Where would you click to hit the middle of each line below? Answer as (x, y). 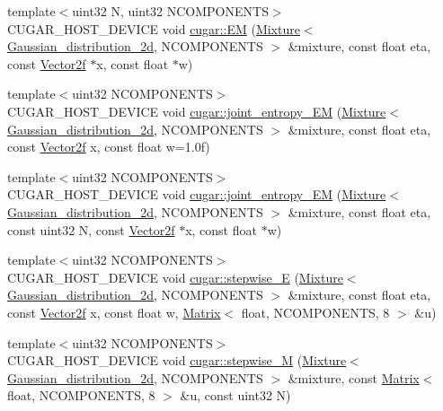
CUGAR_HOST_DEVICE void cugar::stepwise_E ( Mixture (175, 277)
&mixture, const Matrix (354, 377)
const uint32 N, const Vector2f (91, 229)
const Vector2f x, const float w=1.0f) (109, 147)
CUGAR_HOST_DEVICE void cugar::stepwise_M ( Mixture (177, 360)
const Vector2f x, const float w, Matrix (114, 312)
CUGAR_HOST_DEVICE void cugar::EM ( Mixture (154, 28)
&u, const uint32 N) (235, 395)
